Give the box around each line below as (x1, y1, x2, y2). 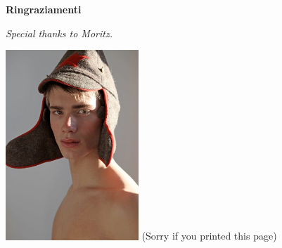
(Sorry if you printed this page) (141, 228, 277, 243)
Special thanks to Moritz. (6, 25, 113, 40)
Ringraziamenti (6, 2, 82, 16)
